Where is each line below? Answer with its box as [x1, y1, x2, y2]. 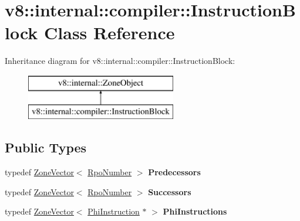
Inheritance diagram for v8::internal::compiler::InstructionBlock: [5, 55, 235, 67]
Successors [148, 185, 191, 198]
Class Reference [44, 21, 175, 45]
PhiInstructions [163, 205, 227, 217]
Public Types [5, 138, 87, 157]
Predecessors [148, 166, 201, 178]
